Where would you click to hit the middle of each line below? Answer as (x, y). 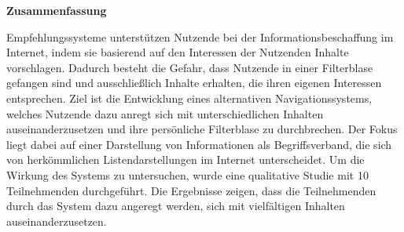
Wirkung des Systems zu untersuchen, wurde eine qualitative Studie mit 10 (187, 174)
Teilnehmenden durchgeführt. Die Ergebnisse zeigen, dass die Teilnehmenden (191, 190)
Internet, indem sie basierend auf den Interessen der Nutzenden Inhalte (178, 52)
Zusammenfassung (57, 10)
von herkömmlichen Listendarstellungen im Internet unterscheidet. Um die (185, 159)
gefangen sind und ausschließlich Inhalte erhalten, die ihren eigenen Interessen (194, 83)
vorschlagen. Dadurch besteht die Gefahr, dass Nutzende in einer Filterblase (190, 67)
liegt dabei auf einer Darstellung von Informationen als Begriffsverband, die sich (199, 144)
